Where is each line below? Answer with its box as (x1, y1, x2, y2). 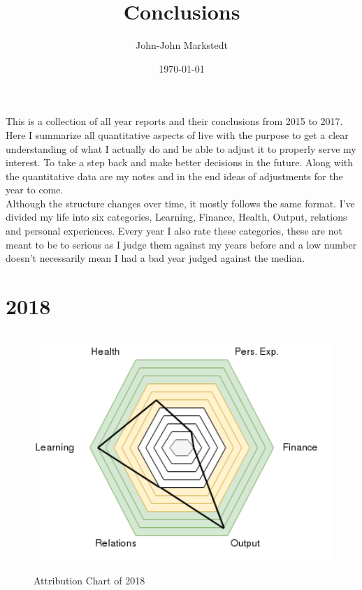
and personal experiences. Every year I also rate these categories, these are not (6, 223, 342, 238)
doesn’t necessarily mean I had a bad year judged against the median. (6, 251, 305, 265)
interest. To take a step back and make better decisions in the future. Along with (6, 155, 354, 170)
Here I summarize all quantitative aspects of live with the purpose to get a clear (6, 127, 349, 142)
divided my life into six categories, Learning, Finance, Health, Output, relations (6, 209, 347, 224)
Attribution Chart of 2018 (34, 573, 145, 587)
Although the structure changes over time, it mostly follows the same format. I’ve (6, 196, 355, 210)
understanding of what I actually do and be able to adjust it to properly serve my (6, 141, 356, 156)
